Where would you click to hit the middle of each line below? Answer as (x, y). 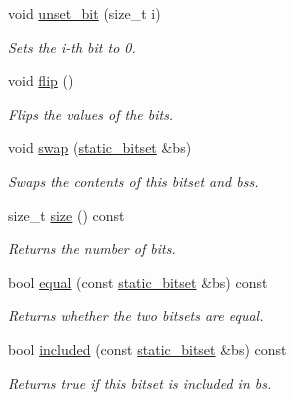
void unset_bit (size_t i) (84, 13)
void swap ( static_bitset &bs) (100, 147)
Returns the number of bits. (92, 248)
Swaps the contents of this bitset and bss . (133, 180)
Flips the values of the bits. (91, 113)
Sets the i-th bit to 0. (72, 46)
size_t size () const (66, 214)
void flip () (41, 80)
